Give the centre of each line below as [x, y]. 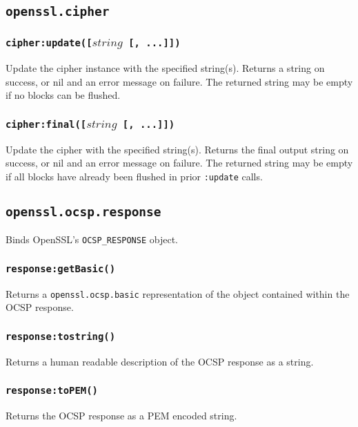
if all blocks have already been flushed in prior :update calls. [134, 176]
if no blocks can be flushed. [63, 95]
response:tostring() [61, 336]
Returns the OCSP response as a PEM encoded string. [121, 416]
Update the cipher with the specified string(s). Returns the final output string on [177, 149]
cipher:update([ [49, 43]
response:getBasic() [61, 268]
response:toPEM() [52, 391]
